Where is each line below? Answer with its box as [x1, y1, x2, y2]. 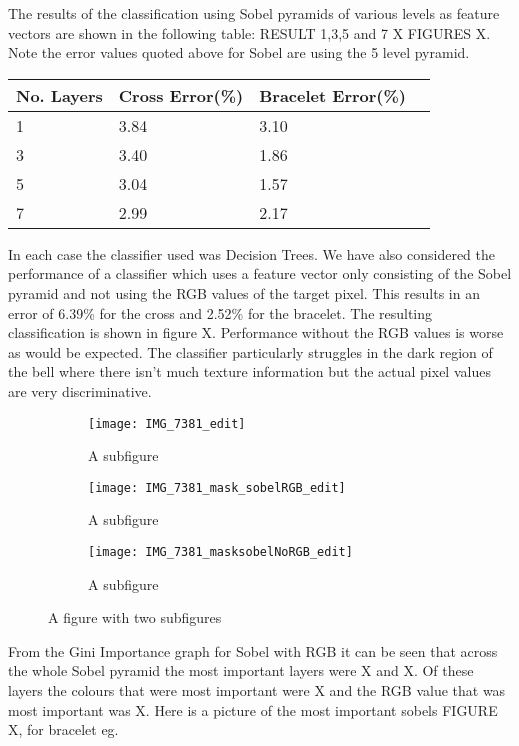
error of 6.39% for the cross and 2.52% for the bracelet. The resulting [8, 302, 433, 323]
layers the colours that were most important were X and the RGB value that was [8, 680, 506, 701]
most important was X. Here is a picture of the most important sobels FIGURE [8, 699, 498, 720]
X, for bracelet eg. [8, 719, 119, 740]
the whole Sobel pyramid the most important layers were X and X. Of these [8, 660, 474, 681]
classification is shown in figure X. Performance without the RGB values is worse [8, 322, 504, 343]
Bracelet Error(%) [259, 83, 406, 107]
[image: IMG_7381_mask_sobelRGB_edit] [88, 480, 346, 495]
